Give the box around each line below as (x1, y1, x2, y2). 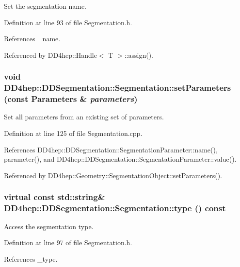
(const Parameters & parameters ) (4, 93, 138, 105)
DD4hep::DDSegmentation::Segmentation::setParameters (4, 82, 231, 94)
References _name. (4, 33, 61, 44)
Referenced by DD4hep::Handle (4, 50, 97, 60)
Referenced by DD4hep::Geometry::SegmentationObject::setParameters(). (4, 170, 222, 180)
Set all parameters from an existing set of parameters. (4, 112, 164, 122)
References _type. (4, 253, 58, 264)
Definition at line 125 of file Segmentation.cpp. (4, 128, 143, 138)
